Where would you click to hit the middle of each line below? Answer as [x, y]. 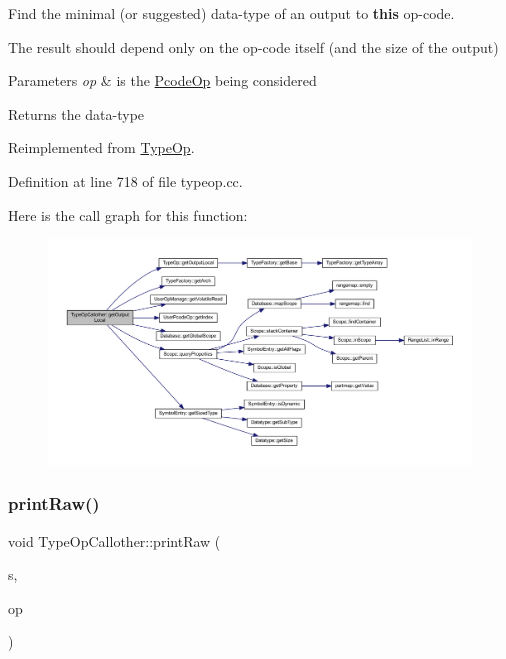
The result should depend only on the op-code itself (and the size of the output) [253, 46]
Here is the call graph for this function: [128, 214]
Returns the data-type [76, 113]
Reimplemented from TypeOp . [101, 147]
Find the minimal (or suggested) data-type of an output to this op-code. [231, 13]
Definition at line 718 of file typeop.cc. [125, 180]
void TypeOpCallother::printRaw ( [114, 540]
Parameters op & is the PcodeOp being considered [162, 80]
